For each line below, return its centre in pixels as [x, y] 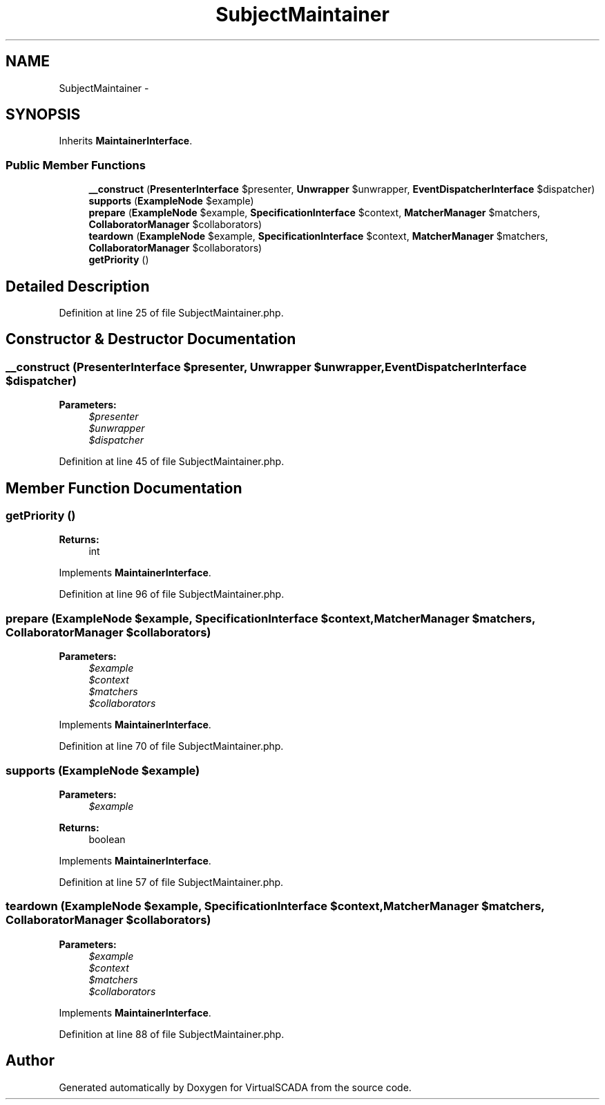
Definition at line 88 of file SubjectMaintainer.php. [172, 1034]
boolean [107, 839]
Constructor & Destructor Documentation [151, 339]
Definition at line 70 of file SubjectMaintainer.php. [171, 746]
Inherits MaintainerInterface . [126, 141]
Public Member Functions [76, 165]
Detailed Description [78, 286]
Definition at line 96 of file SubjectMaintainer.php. [172, 594]
